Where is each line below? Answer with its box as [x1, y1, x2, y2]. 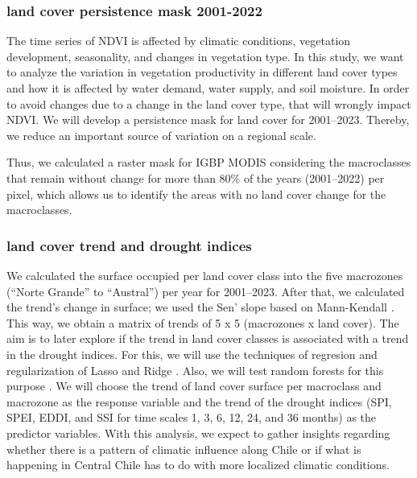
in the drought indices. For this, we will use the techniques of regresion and [6, 345, 378, 362]
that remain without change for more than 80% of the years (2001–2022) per [6, 169, 385, 186]
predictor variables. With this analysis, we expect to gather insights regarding [6, 424, 390, 441]
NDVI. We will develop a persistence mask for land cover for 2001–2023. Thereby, [6, 111, 410, 128]
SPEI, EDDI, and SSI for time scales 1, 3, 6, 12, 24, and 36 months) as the [6, 409, 377, 426]
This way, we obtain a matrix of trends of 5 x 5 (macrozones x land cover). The [6, 314, 399, 331]
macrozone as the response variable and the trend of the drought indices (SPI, [6, 393, 392, 410]
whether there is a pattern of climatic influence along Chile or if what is [6, 440, 361, 457]
